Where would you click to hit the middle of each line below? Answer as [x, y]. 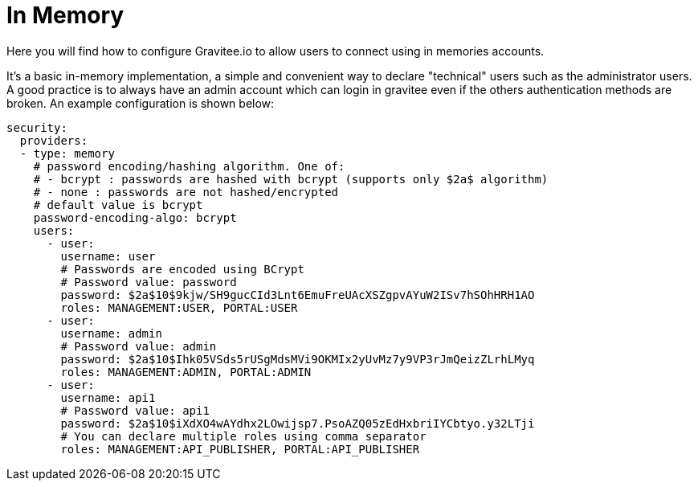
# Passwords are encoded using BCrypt [182, 269]
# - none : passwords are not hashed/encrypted [186, 192]
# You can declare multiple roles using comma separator [243, 436]
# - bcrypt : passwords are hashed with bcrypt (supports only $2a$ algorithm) [291, 179]
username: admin [111, 333]
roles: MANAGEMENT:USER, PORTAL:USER [179, 307]
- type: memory [67, 153]
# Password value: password [149, 282]
